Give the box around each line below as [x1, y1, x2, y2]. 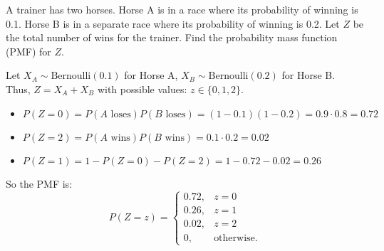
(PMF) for [6, 43, 51, 58]
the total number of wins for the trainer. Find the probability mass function [6, 30, 338, 45]
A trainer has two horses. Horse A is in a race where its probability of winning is [6, 2, 358, 16]
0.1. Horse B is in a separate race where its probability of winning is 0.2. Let [6, 16, 340, 31]
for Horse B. [281, 68, 336, 82]
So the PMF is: [6, 176, 73, 191]
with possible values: [97, 81, 187, 96]
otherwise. [214, 233, 258, 243]
